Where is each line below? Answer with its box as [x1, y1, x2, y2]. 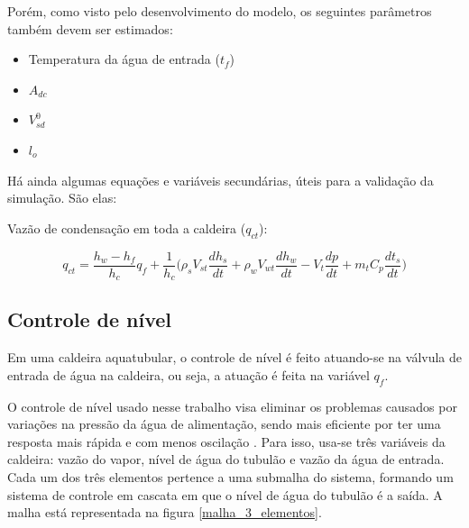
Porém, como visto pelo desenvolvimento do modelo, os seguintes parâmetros [7, 2, 432, 20]
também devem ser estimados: [7, 19, 173, 38]
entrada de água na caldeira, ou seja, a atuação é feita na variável [7, 365, 370, 384]
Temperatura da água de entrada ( [28, 50, 220, 68]
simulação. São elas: [7, 188, 117, 207]
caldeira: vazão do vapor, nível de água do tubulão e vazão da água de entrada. [7, 450, 445, 469]
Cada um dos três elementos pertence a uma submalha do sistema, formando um [7, 468, 454, 487]
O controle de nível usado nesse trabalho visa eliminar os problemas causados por [7, 396, 457, 415]
